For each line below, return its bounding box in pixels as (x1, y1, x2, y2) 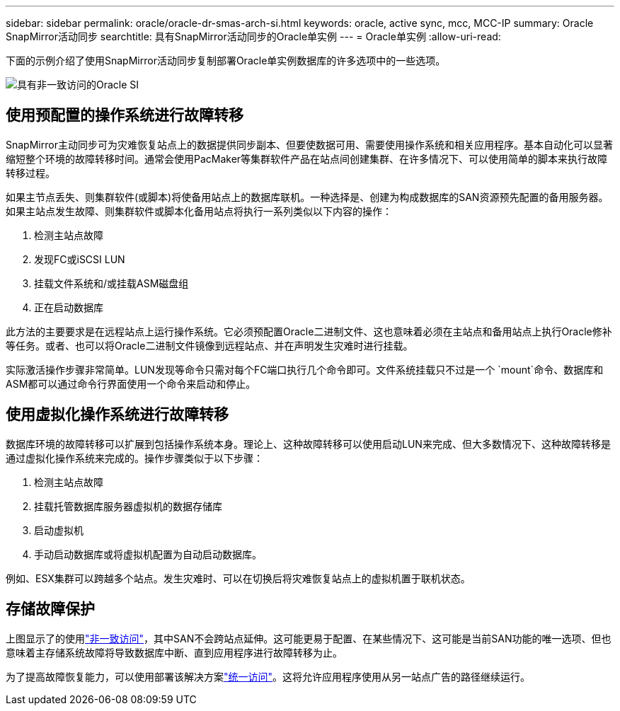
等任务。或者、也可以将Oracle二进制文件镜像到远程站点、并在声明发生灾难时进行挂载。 (6, 339, 413, 352)
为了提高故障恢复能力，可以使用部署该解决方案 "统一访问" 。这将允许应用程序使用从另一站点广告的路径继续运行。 (6, 670, 531, 683)
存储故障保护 (6, 600, 95, 618)
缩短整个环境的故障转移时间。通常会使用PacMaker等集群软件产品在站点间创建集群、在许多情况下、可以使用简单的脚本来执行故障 (6, 152, 608, 165)
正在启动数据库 (34, 301, 103, 313)
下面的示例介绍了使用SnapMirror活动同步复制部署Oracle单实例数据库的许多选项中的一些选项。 (6, 54, 446, 67)
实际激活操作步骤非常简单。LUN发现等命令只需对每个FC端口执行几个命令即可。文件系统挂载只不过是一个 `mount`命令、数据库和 (6, 363, 604, 376)
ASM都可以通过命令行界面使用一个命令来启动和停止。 (6, 377, 256, 390)
